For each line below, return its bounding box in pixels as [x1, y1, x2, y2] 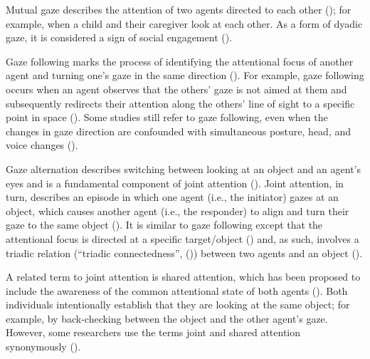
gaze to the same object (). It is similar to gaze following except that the [6, 217, 323, 232]
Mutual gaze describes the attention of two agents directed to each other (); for [6, 2, 351, 16]
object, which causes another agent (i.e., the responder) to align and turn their [6, 203, 349, 218]
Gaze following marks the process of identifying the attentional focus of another [6, 53, 354, 68]
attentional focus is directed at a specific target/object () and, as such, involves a [6, 231, 359, 246]
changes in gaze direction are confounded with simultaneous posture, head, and [6, 123, 351, 138]
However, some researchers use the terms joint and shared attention [6, 325, 301, 340]
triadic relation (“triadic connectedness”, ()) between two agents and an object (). [6, 245, 363, 260]
